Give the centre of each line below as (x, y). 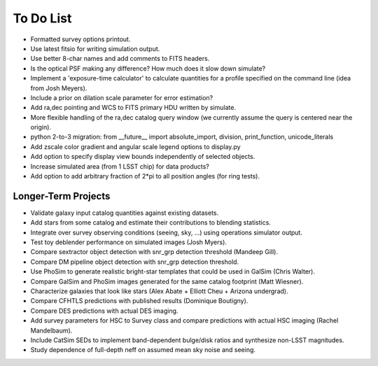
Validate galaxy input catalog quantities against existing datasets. (125, 213)
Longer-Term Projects (62, 196)
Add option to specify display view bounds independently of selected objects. (143, 157)
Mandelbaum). (51, 330)
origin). (41, 127)
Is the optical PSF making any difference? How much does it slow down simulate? (148, 68)
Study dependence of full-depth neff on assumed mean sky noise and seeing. (143, 350)
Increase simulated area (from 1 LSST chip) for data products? (120, 166)
